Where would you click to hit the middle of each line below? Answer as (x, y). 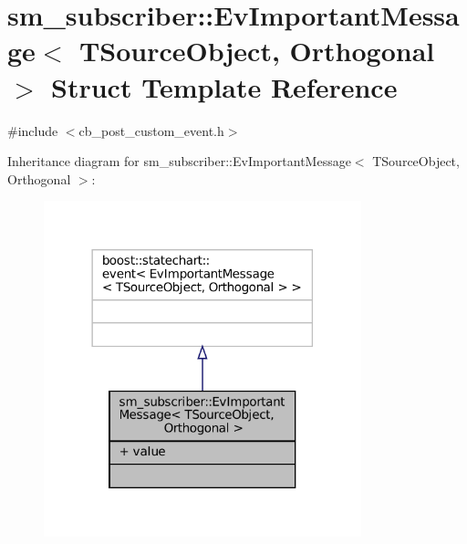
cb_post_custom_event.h (151, 130)
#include (33, 130)
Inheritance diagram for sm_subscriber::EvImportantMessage (179, 161)
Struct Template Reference (224, 86)
